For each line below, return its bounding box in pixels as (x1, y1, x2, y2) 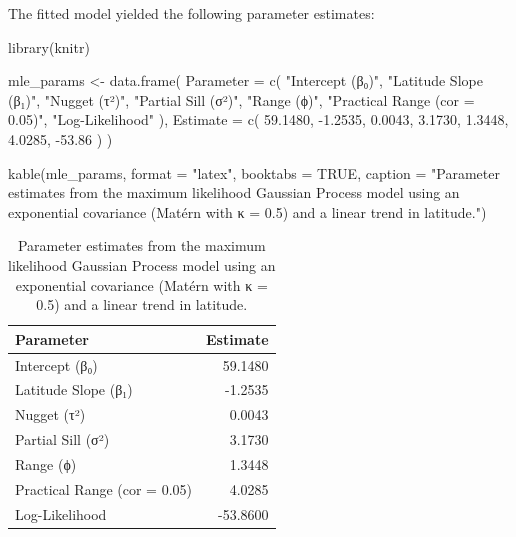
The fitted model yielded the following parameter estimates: (8, 3, 375, 23)
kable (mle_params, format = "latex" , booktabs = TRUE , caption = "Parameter (8, 162, 500, 183)
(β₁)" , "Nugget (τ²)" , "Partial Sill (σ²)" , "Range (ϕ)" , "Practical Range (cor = (8, 89, 475, 110)
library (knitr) (8, 36, 90, 57)
